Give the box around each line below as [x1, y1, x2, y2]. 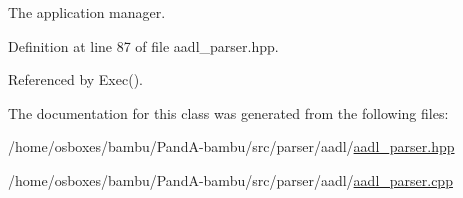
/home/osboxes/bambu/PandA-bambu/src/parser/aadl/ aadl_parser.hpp [8, 136, 455, 157]
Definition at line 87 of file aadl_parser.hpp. [8, 35, 279, 56]
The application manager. [8, 2, 166, 22]
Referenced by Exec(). [8, 69, 143, 90]
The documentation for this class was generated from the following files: [8, 102, 449, 123]
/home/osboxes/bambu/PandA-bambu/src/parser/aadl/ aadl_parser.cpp [8, 169, 453, 190]
